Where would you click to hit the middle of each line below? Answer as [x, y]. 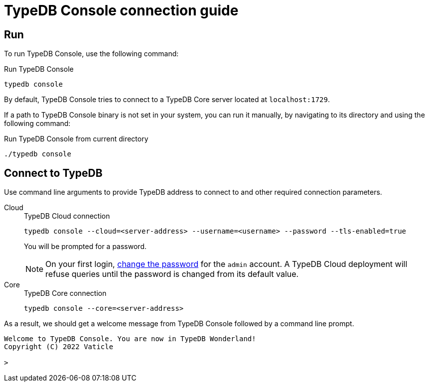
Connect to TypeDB [53, 173]
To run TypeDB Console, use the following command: [91, 54]
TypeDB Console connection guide [121, 10]
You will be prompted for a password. [85, 247]
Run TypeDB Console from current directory [76, 139]
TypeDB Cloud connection [67, 216]
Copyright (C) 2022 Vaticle [59, 347]
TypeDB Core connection [65, 293]
